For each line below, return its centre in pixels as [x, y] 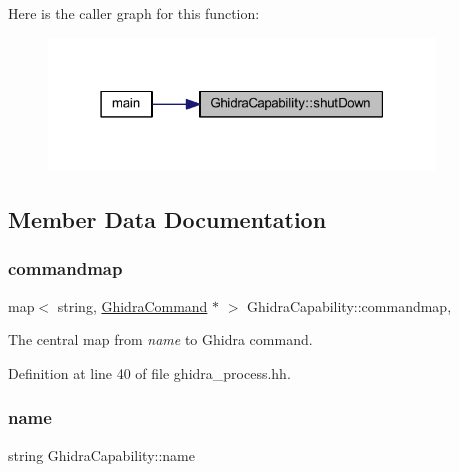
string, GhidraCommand [132, 305]
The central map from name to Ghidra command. [160, 339]
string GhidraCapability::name [101, 454]
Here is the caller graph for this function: [134, 13]
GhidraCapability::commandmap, [349, 305]
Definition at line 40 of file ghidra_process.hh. [149, 372]
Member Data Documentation [167, 219]
